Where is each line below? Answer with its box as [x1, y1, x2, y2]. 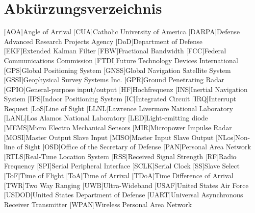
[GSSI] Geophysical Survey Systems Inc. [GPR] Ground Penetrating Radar [4, 74, 225, 85]
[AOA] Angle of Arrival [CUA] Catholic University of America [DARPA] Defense [4, 26, 240, 37]
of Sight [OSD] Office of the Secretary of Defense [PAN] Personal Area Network [17, 142, 251, 152]
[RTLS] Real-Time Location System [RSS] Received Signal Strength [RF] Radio [4, 151, 237, 161]
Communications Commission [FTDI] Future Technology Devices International [4, 55, 238, 65]
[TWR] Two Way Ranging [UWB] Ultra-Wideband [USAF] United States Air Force [4, 180, 249, 190]
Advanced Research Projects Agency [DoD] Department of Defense [4, 36, 203, 46]
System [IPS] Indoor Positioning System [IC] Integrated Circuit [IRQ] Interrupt [4, 94, 236, 104]
